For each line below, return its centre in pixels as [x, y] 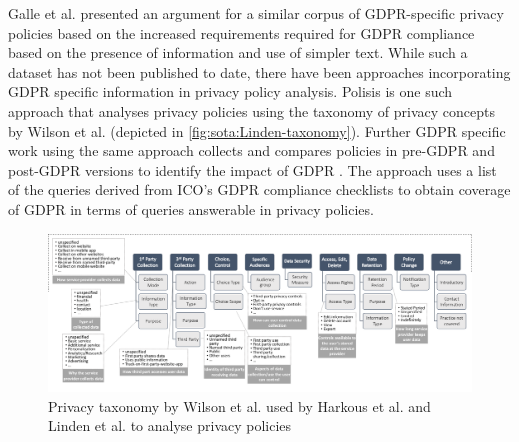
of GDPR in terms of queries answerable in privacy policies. [191, 208]
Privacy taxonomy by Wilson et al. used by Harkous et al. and [239, 405]
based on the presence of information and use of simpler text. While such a [238, 52]
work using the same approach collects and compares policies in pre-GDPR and [251, 150]
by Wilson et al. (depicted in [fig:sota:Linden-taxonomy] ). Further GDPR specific [257, 130]
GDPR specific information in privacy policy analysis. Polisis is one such [230, 91]
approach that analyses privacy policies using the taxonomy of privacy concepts [252, 110]
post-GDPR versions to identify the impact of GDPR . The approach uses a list [252, 169]
